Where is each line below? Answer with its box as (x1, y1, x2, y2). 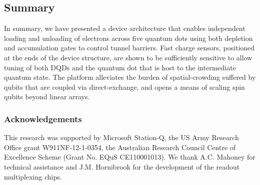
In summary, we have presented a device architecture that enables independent (4, 23, 245, 33)
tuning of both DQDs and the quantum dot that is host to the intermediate (4, 62, 236, 72)
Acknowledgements (4, 112, 82, 125)
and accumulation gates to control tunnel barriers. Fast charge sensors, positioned (4, 42, 255, 53)
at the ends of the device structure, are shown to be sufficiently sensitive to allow (4, 52, 252, 62)
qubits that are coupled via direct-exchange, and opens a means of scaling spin (4, 81, 245, 92)
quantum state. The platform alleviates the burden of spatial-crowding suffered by (4, 72, 256, 82)
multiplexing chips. (4, 171, 62, 182)
